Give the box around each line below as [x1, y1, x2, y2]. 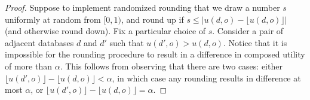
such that [109, 36, 144, 49]
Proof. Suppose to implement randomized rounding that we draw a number [5, 1, 280, 13]
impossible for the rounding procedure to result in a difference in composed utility [5, 48, 305, 60]
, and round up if [121, 13, 184, 25]
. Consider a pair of [212, 25, 284, 37]
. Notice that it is [223, 36, 287, 49]
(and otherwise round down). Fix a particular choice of [5, 25, 206, 37]
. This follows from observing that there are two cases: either [60, 59, 283, 72]
